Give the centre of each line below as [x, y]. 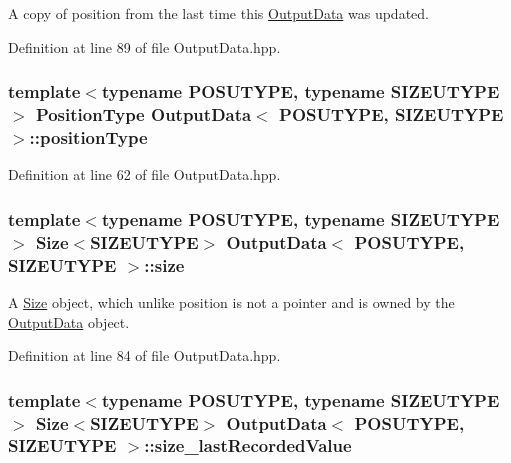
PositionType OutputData [143, 114]
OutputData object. [69, 321]
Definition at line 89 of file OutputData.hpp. [144, 46]
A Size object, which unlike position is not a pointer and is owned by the [231, 301]
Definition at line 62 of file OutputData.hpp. [144, 174]
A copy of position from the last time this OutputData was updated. [218, 13]
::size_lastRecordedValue [248, 445]
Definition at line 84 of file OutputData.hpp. [144, 355]
